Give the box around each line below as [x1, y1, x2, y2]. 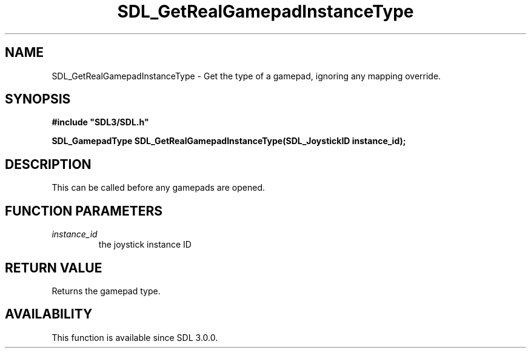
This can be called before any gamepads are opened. [52, 182, 265, 193]
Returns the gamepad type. [52, 285, 161, 296]
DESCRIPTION [5, 156, 92, 172]
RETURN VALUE [5, 260, 102, 275]
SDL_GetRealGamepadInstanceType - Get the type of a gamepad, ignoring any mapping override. [52, 70, 441, 81]
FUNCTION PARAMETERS [5, 203, 162, 219]
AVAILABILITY [5, 306, 93, 322]
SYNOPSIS [5, 91, 71, 107]
